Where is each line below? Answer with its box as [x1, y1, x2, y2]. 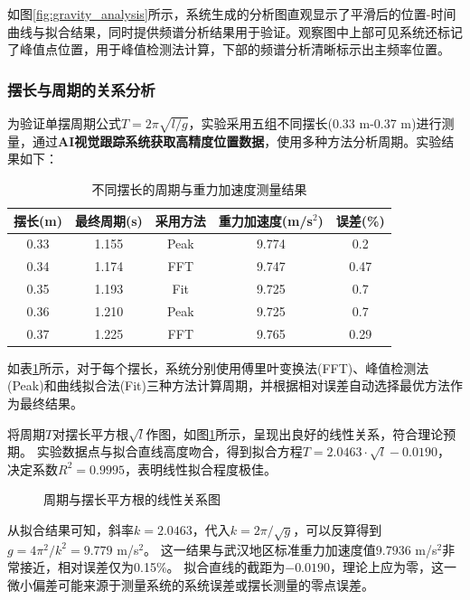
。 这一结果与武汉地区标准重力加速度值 [144, 539, 376, 558]
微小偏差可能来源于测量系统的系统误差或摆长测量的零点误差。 [7, 575, 374, 594]
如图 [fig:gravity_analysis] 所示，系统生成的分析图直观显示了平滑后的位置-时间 [7, 5, 456, 23]
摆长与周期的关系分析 [7, 78, 155, 100]
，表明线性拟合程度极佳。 [124, 459, 277, 478]
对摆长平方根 [52, 424, 129, 443]
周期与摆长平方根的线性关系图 [43, 490, 221, 509]
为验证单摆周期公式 [7, 114, 121, 132]
